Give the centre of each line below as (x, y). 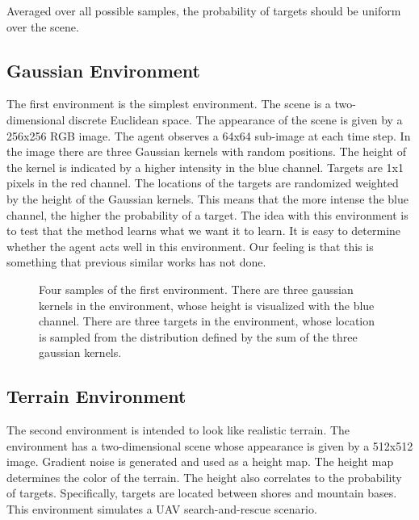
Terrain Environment (96, 396)
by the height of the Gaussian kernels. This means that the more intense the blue (207, 198)
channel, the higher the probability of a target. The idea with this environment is (207, 214)
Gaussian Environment (103, 70)
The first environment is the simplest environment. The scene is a (169, 104)
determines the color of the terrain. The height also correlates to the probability (204, 477)
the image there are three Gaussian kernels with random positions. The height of (206, 151)
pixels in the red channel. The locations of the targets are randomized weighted (203, 183)
